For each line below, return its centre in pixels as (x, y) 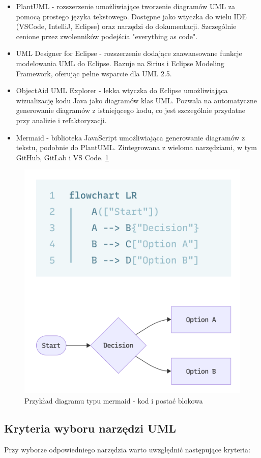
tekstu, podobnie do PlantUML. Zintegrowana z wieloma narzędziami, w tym (136, 147)
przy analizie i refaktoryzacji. (61, 120)
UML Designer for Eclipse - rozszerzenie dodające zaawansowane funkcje (129, 53)
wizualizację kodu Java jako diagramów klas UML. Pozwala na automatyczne (136, 100)
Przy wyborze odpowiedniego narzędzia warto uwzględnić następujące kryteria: (127, 449)
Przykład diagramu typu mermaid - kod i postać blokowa (114, 400)
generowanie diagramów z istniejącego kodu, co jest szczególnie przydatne (131, 110)
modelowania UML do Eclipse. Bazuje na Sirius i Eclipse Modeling (120, 63)
